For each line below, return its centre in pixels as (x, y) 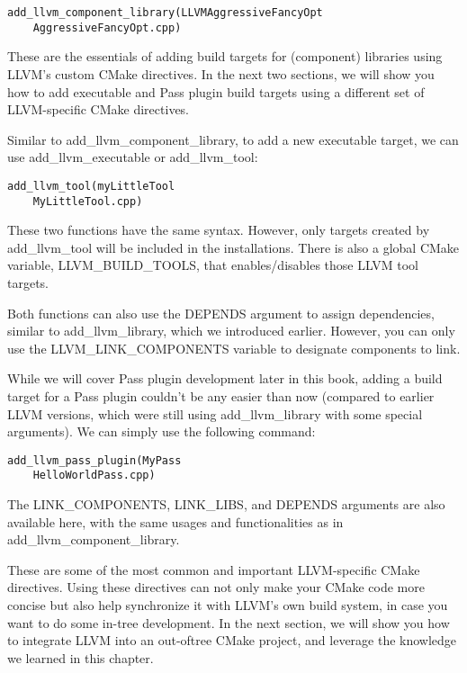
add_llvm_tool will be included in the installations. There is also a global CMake (233, 247)
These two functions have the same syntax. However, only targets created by (219, 230)
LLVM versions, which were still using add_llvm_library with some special (215, 413)
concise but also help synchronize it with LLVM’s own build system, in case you (228, 605)
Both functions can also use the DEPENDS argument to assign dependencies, (221, 313)
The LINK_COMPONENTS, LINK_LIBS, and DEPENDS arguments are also (226, 504)
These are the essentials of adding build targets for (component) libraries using (225, 56)
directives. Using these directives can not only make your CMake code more (216, 587)
